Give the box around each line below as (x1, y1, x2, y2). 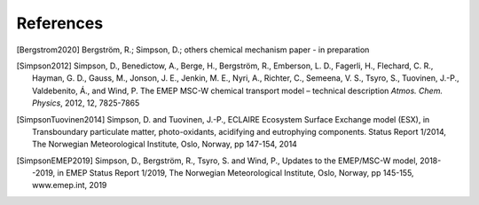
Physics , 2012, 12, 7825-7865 (32, 98, 140, 108)
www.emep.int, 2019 (32, 180, 107, 191)
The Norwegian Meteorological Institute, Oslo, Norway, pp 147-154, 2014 (32, 138, 297, 150)
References (16, 13, 104, 33)
